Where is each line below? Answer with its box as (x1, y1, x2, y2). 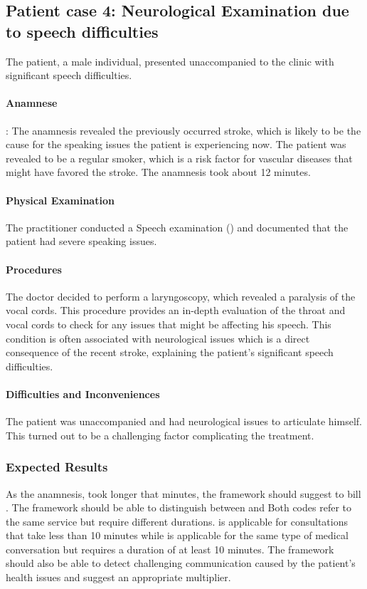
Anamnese (6, 95, 58, 110)
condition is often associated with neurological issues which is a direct (6, 330, 310, 345)
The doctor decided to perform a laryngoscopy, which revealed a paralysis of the (6, 288, 356, 303)
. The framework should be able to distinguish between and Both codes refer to (6, 500, 351, 515)
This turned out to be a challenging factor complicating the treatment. (6, 427, 314, 442)
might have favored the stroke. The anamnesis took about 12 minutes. (6, 165, 311, 179)
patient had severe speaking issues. (6, 234, 157, 249)
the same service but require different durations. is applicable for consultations (6, 514, 348, 528)
